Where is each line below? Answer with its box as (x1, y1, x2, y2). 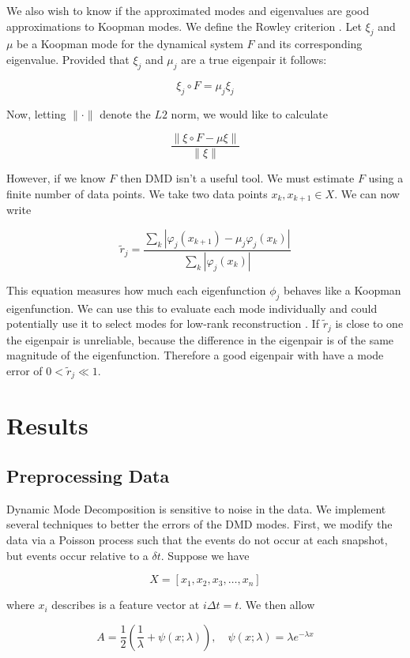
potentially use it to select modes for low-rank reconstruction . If (6, 315, 319, 332)
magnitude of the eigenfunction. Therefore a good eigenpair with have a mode (6, 347, 384, 363)
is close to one (335, 315, 404, 332)
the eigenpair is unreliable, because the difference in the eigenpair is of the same (6, 331, 394, 348)
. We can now (334, 185, 400, 201)
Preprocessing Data (6, 464, 170, 487)
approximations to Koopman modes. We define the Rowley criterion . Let (6, 17, 362, 34)
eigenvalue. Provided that (6, 51, 130, 67)
